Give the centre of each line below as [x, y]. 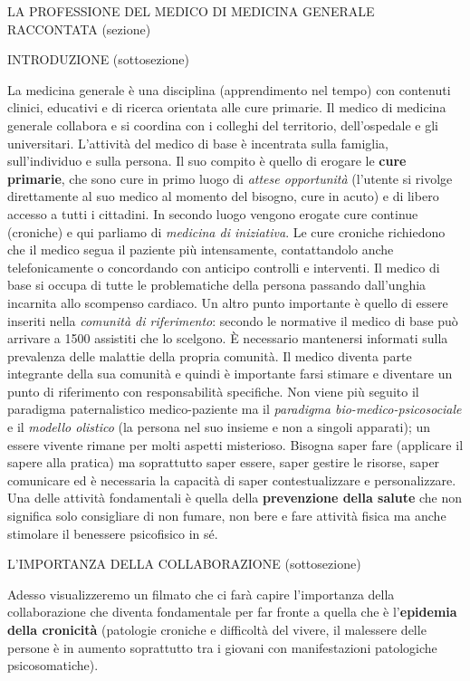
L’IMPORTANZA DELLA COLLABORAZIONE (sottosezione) [184, 564]
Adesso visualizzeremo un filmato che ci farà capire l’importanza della [201, 594]
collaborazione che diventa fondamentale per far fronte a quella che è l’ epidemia [232, 612]
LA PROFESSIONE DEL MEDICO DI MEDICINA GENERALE [191, 11]
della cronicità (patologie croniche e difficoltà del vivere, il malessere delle [217, 629]
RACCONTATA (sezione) [79, 29]
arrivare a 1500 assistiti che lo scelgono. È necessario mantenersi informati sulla [228, 338]
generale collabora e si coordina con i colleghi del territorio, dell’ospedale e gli [223, 125]
